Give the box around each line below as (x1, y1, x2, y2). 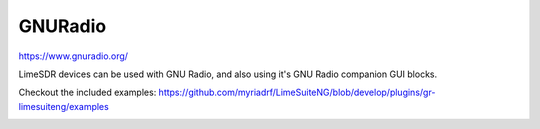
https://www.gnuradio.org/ (18, 50, 129, 62)
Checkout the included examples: (18, 86, 157, 99)
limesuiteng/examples (18, 100, 109, 112)
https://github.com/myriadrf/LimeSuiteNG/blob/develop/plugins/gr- (158, 86, 436, 99)
